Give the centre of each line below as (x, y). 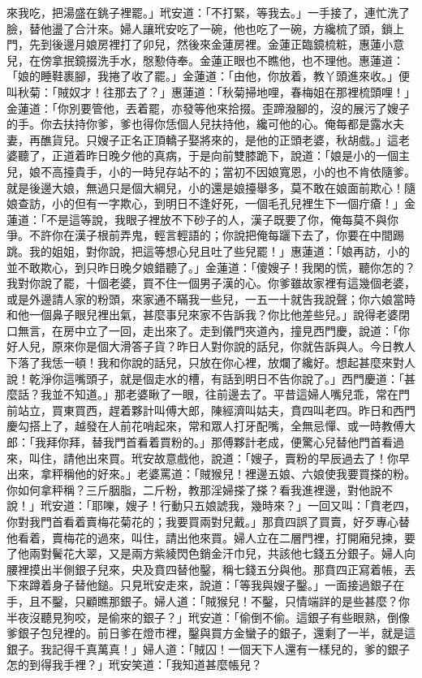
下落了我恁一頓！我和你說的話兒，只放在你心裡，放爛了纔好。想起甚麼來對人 (211, 363)
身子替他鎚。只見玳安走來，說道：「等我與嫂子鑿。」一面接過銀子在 (228, 585)
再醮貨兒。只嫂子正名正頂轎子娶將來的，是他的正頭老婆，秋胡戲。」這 (213, 139)
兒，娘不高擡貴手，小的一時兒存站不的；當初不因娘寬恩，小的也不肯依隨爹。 (211, 171)
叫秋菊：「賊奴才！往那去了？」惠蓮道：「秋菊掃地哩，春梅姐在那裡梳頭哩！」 (211, 91)
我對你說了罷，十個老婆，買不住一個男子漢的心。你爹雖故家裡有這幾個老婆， (211, 283)
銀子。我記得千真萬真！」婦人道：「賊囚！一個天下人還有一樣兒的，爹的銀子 (208, 648)
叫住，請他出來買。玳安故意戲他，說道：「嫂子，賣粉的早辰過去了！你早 (219, 458)
